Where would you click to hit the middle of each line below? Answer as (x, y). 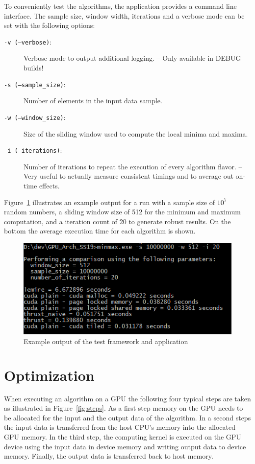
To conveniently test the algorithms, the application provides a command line (120, 6)
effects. (49, 185)
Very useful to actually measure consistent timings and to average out (128, 176)
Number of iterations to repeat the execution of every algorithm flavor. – (133, 166)
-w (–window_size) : (35, 117)
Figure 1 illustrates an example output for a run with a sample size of (110, 202)
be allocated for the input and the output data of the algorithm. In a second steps (127, 417)
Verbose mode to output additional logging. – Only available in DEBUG (132, 58)
